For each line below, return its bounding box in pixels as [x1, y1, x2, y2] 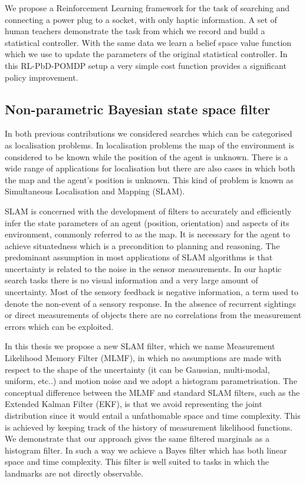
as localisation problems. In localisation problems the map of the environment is [5, 138, 294, 151]
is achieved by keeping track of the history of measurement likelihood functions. [5, 421, 293, 433]
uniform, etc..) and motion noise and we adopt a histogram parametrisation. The [5, 375, 297, 387]
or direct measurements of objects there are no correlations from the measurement [5, 309, 302, 321]
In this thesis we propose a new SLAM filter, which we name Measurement [5, 340, 275, 352]
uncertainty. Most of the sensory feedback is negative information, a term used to [5, 286, 298, 298]
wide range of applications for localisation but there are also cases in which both [5, 162, 295, 174]
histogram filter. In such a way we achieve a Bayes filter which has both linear [5, 444, 287, 456]
